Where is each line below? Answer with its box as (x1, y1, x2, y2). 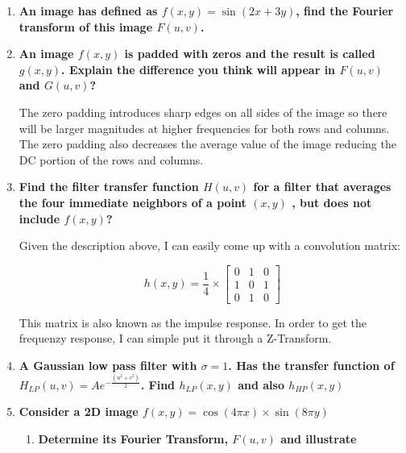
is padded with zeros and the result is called (124, 45, 375, 62)
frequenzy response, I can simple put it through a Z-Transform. (19, 330, 332, 347)
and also (238, 376, 284, 393)
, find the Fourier (296, 2, 394, 19)
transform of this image (19, 18, 153, 35)
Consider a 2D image (19, 403, 139, 420)
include (19, 210, 60, 226)
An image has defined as (19, 2, 158, 19)
